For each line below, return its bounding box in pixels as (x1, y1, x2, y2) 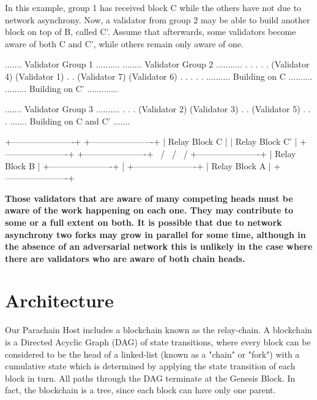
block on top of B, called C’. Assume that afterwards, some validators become (5, 25, 296, 38)
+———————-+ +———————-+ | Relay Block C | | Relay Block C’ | (5, 135, 297, 148)
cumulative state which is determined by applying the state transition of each (5, 360, 296, 372)
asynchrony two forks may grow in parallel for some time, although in (5, 228, 306, 240)
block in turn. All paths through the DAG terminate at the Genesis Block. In (5, 371, 296, 384)
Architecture (5, 288, 114, 313)
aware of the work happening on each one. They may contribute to (5, 204, 294, 217)
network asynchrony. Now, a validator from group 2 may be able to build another (5, 13, 310, 26)
